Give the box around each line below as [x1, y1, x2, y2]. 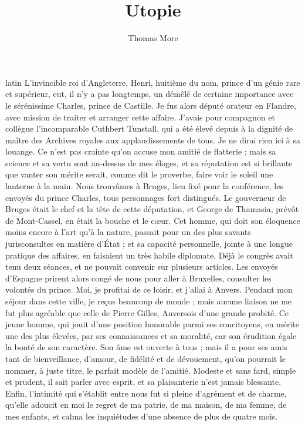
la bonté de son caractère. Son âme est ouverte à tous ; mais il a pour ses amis [5, 341, 287, 353]
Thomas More [128, 32, 178, 44]
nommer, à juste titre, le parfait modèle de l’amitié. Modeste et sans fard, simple [5, 364, 296, 376]
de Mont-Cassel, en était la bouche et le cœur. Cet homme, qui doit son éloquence [5, 214, 301, 226]
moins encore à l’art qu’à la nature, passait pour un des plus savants [5, 226, 251, 238]
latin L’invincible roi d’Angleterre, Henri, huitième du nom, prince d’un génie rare [5, 76, 300, 88]
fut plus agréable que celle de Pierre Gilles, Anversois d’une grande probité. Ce [5, 306, 289, 318]
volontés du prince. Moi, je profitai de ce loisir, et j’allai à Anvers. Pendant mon [5, 283, 293, 296]
